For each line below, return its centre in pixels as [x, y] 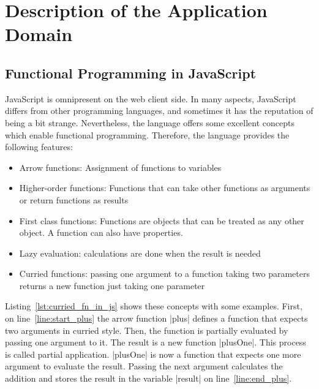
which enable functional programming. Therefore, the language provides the [147, 134]
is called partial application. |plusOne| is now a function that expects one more [153, 354]
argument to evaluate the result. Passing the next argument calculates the [144, 366]
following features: [39, 147]
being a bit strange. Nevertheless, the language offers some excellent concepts [150, 122]
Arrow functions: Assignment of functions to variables [120, 167]
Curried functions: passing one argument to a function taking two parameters [164, 274]
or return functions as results [74, 199]
